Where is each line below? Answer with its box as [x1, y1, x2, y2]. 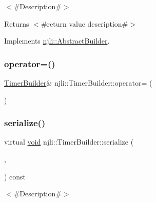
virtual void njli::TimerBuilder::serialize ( [4, 136, 134, 147]
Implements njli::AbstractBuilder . [4, 35, 110, 46]
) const [4, 171, 26, 181]
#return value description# [41, 18, 128, 29]
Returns [4, 18, 29, 29]
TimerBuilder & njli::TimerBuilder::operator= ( [4, 77, 152, 88]
